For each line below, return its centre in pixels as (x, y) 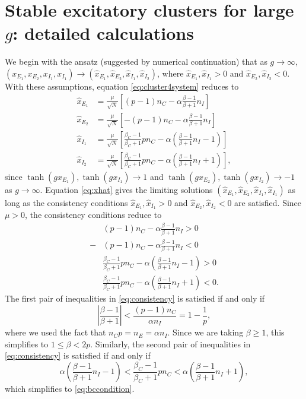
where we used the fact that (55, 332)
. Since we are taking (205, 332)
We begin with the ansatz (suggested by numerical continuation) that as (136, 61)
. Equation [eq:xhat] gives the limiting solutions (126, 189)
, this (275, 332)
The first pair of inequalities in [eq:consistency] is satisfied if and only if (135, 298)
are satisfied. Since (268, 202)
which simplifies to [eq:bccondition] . (70, 389)
